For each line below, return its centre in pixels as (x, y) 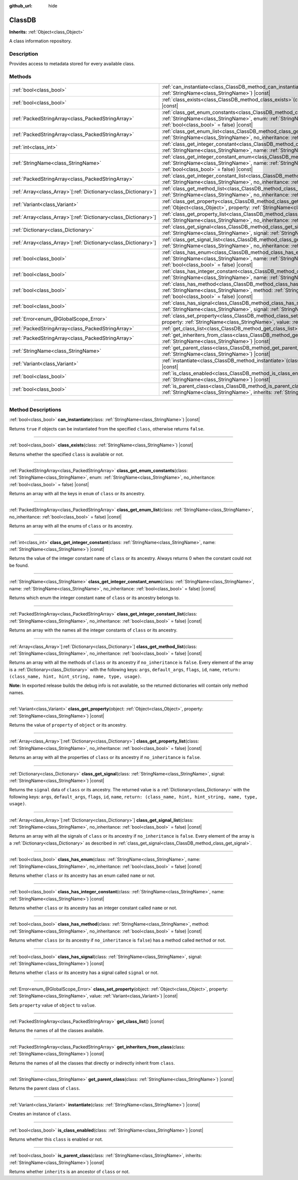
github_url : (21, 6)
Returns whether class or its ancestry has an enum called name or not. (82, 875)
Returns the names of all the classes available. (57, 1031)
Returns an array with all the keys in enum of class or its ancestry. (77, 494)
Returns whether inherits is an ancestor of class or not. (70, 1172)
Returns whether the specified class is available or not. (67, 454)
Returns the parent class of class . (45, 1088)
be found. (19, 565)
